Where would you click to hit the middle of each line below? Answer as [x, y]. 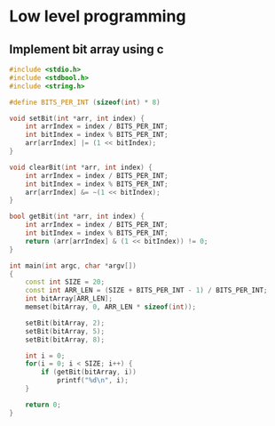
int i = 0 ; [45, 356]
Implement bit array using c [86, 49]
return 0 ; [43, 405]
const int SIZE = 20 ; [65, 282]
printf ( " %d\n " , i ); [92, 381]
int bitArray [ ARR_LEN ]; [69, 299]
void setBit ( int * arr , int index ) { [77, 118]
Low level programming [98, 16]
